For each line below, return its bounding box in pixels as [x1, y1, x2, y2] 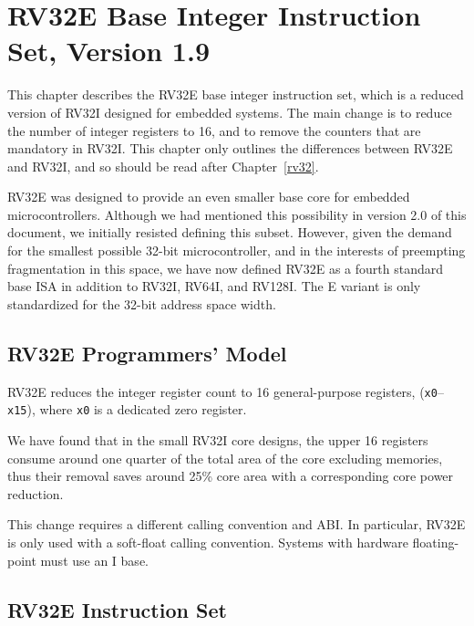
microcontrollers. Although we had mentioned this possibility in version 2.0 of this [7, 204, 467, 224]
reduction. [7, 484, 64, 503]
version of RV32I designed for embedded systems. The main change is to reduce [7, 102, 452, 121]
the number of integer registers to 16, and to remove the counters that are [7, 120, 421, 140]
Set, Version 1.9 [7, 32, 210, 69]
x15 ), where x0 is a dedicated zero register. [7, 400, 247, 419]
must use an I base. [40, 550, 149, 569]
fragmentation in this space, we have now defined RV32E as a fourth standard [7, 258, 443, 277]
